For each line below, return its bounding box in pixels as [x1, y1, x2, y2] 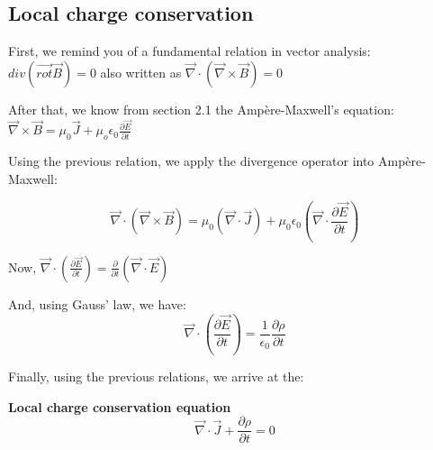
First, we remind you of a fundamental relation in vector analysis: [8, 41, 371, 60]
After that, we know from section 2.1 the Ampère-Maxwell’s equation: [8, 99, 394, 118]
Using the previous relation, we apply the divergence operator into [8, 152, 374, 170]
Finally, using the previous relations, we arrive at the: [8, 366, 304, 385]
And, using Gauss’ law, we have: [8, 294, 186, 313]
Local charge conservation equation [8, 397, 231, 416]
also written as [100, 62, 182, 81]
